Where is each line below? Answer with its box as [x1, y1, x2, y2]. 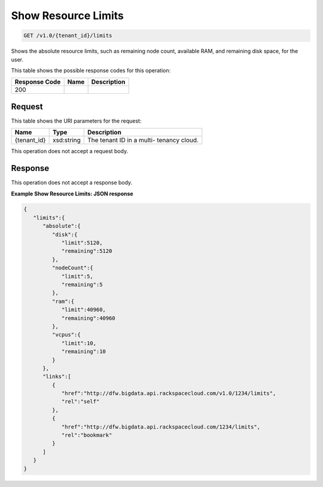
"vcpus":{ [51, 332, 81, 338]
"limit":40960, [61, 307, 106, 313]
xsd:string [52, 136, 81, 145]
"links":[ [42, 373, 72, 380]
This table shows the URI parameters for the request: [11, 117, 142, 124]
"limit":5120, [61, 240, 103, 246]
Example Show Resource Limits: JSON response [11, 190, 134, 197]
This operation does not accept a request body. [11, 148, 129, 155]
